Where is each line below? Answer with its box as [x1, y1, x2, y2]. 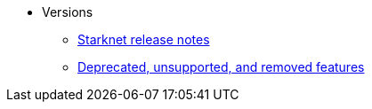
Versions [42, 4, 93, 19]
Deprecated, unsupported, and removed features [77, 59, 365, 74]
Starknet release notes [77, 32, 210, 47]
